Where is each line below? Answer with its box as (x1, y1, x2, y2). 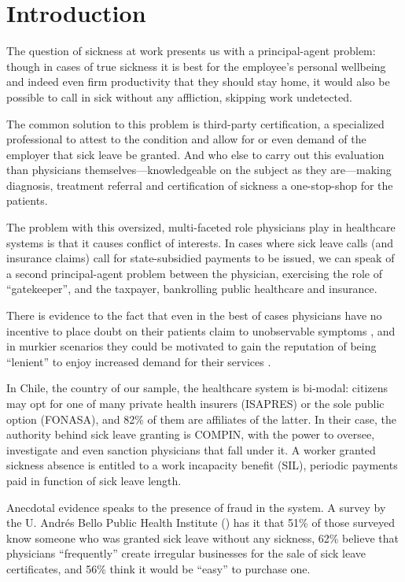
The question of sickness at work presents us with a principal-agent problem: (6, 43, 376, 59)
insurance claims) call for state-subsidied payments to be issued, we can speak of (6, 250, 395, 266)
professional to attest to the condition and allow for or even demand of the (6, 131, 366, 147)
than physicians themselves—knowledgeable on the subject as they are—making (6, 161, 392, 178)
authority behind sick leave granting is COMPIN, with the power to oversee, (6, 426, 375, 443)
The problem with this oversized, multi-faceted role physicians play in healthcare (6, 219, 396, 235)
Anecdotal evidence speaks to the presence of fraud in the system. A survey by (6, 499, 386, 515)
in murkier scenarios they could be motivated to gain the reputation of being (6, 338, 377, 354)
